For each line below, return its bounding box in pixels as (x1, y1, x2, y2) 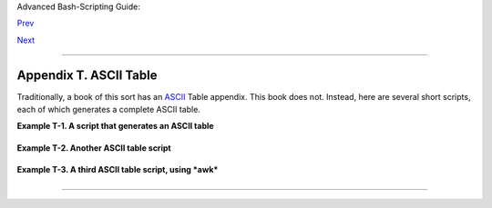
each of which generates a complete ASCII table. (16, 104, 200, 115)
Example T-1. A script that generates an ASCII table (16, 121, 214, 132)
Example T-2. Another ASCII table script (16, 142, 172, 154)
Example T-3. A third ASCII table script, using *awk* (16, 164, 219, 175)
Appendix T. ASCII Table (16, 67, 158, 83)
